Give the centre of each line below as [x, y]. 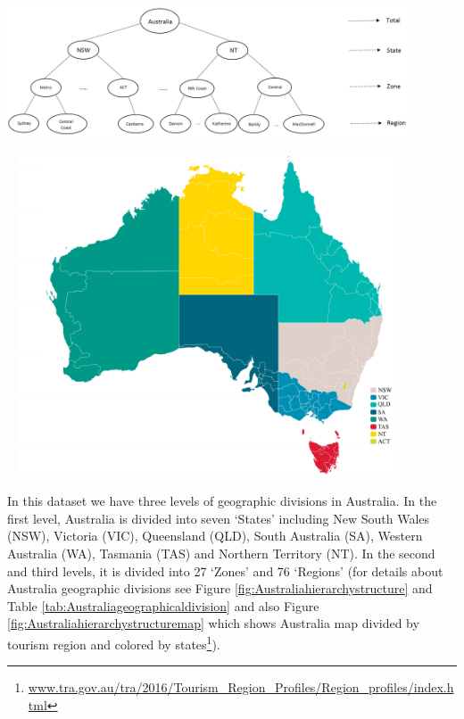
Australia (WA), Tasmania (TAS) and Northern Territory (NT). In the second [221, 553]
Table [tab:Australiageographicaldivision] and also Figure [163, 605]
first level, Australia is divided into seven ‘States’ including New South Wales [219, 518]
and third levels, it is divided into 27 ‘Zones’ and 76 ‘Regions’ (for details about [225, 570]
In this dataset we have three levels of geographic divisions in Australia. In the [222, 501]
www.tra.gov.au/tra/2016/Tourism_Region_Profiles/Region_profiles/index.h [241, 687]
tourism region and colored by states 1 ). [114, 642]
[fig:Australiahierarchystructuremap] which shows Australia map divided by [213, 623]
